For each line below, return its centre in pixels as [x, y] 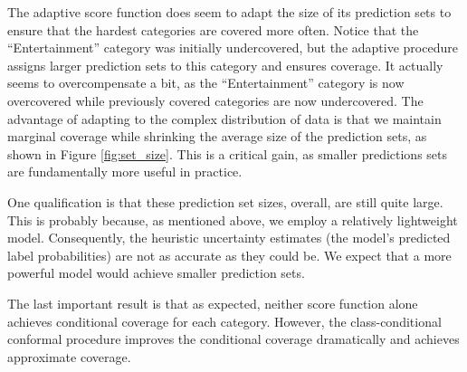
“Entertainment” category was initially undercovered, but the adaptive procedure [233, 48]
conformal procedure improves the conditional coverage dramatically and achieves [233, 339]
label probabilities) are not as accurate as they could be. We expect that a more [229, 255]
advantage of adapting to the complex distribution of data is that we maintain [224, 118]
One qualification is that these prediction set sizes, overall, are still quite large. [225, 201]
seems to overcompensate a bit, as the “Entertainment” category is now [206, 83]
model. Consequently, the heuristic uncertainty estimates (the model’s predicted [229, 238]
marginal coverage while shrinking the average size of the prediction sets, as [217, 136]
